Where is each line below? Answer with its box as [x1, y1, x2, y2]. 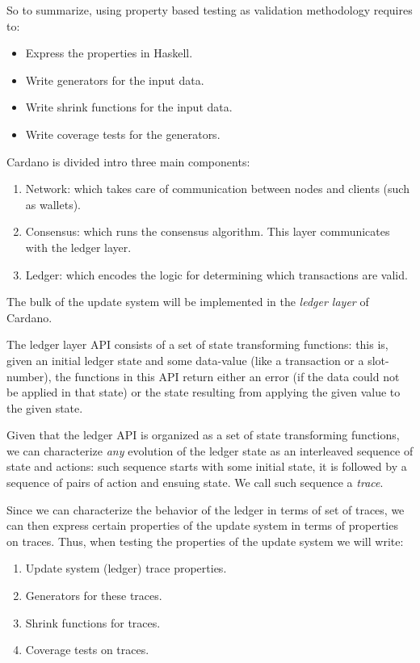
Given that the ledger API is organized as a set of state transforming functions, [6, 426, 400, 443]
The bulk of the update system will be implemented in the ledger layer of [6, 293, 369, 310]
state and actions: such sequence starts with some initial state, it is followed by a [6, 458, 407, 475]
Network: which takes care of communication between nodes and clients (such [25, 180, 409, 197]
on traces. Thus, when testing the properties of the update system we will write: [6, 532, 404, 549]
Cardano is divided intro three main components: [6, 153, 250, 170]
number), [6, 367, 52, 384]
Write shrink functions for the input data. [25, 99, 233, 115]
